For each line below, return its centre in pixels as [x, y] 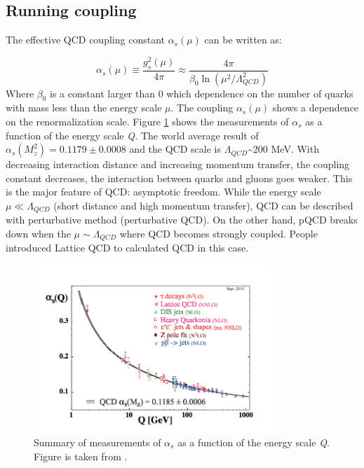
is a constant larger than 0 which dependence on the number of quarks [202, 93]
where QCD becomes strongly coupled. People [218, 233]
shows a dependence [316, 108]
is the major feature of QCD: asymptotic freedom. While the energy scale [163, 192]
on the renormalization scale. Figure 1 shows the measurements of [147, 121]
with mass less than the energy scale [84, 108]
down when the [38, 233]
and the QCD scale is [175, 149]
